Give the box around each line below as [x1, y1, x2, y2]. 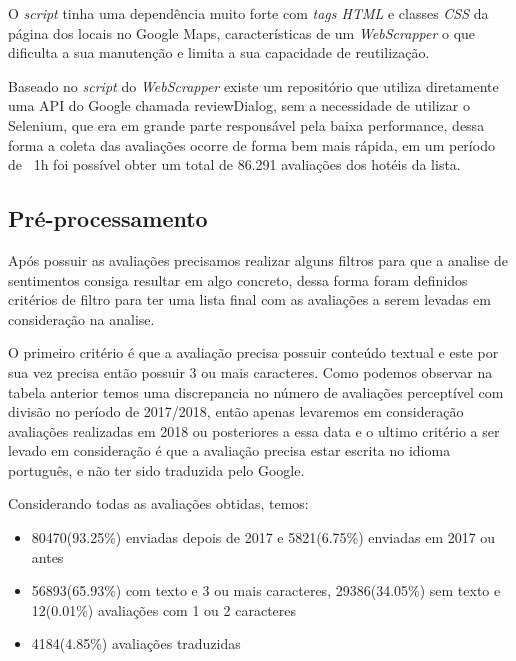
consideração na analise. [8, 308, 155, 329]
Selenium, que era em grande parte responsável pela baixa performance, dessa [8, 114, 485, 135]
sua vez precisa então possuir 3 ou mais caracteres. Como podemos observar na [8, 361, 493, 382]
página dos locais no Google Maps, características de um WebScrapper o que [8, 22, 476, 43]
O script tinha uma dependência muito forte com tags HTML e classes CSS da [8, 3, 489, 23]
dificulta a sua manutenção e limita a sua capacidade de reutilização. [8, 42, 430, 63]
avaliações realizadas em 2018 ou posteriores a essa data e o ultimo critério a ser [8, 420, 500, 441]
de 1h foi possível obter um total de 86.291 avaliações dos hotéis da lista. [8, 154, 461, 175]
